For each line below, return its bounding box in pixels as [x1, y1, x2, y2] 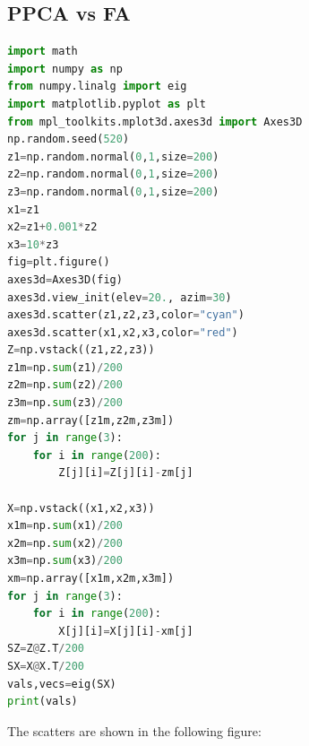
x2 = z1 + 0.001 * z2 [7, 221, 98, 234]
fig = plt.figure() [7, 256, 110, 269]
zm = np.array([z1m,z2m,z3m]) [7, 413, 175, 427]
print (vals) [7, 695, 78, 708]
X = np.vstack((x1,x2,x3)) [7, 501, 155, 515]
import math [7, 45, 78, 58]
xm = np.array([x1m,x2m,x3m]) [7, 572, 175, 586]
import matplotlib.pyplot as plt [7, 97, 206, 110]
